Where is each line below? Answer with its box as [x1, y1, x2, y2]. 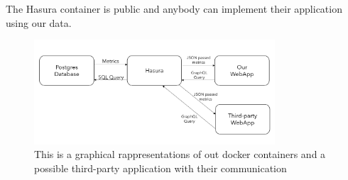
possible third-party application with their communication [34, 160, 287, 175]
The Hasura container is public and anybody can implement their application [6, 1, 342, 16]
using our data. [6, 15, 72, 30]
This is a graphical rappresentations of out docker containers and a [34, 147, 326, 162]
